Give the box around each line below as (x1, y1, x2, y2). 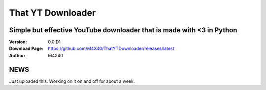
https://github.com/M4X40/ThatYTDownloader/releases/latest (48, 45, 174, 51)
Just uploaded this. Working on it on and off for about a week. (9, 78, 135, 84)
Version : (9, 39, 27, 45)
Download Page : (9, 45, 44, 51)
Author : (9, 52, 26, 58)
